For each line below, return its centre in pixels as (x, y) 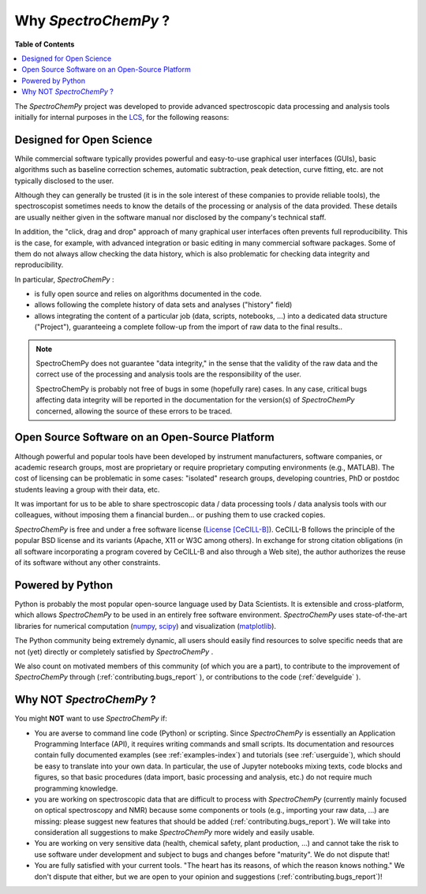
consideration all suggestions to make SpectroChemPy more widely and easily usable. (174, 832)
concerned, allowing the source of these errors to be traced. (134, 411)
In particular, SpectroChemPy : (64, 279)
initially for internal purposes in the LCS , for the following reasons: (122, 117)
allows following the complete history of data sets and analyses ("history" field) (163, 305)
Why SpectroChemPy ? (92, 21)
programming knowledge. (76, 788)
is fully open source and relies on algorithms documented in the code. (148, 294)
